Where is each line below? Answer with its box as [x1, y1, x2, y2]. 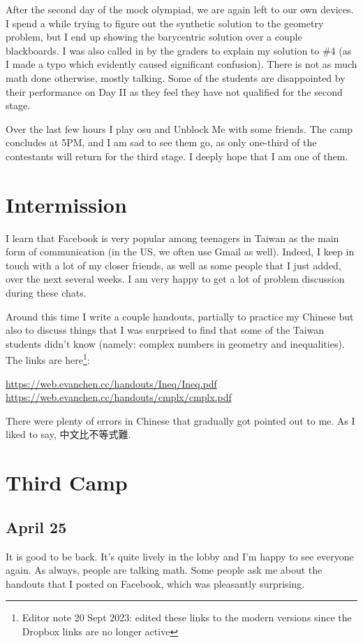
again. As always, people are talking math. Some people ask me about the [6, 563, 323, 577]
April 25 [6, 516, 67, 537]
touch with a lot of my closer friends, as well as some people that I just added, [6, 257, 341, 272]
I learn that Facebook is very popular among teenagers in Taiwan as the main [6, 230, 339, 245]
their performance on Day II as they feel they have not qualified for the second [6, 84, 343, 99]
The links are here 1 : [6, 351, 90, 367]
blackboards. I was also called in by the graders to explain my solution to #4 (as [6, 43, 352, 57]
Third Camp [6, 468, 128, 497]
